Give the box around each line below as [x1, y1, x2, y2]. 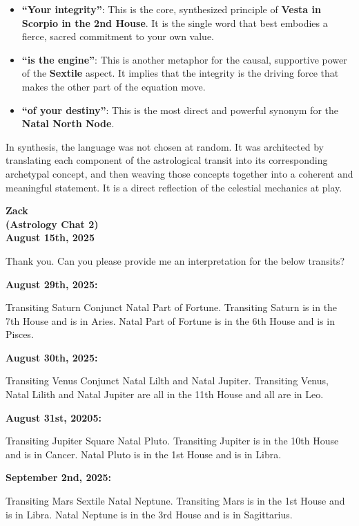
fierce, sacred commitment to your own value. [21, 29, 215, 44]
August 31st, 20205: [6, 410, 101, 424]
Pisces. [6, 327, 34, 341]
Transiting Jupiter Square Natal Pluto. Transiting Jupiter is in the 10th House [6, 433, 339, 448]
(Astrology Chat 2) [6, 216, 99, 231]
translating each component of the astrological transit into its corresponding [6, 153, 328, 167]
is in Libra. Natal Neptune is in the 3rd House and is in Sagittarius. [6, 507, 293, 521]
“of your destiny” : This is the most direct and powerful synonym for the [21, 102, 338, 117]
